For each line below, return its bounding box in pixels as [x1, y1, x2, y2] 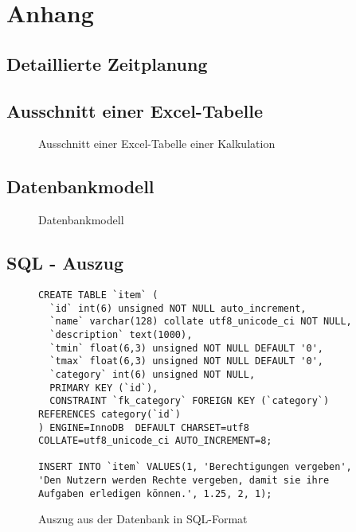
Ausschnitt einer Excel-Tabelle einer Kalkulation [38, 135, 276, 152]
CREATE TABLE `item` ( [38, 289, 158, 301]
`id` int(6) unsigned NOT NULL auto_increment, [49, 302, 307, 314]
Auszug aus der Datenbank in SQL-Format [38, 511, 248, 527]
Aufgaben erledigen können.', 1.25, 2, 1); [38, 487, 272, 499]
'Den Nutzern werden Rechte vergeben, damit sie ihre [38, 475, 330, 487]
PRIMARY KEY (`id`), [49, 382, 158, 394]
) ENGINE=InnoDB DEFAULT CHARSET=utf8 [38, 421, 249, 433]
